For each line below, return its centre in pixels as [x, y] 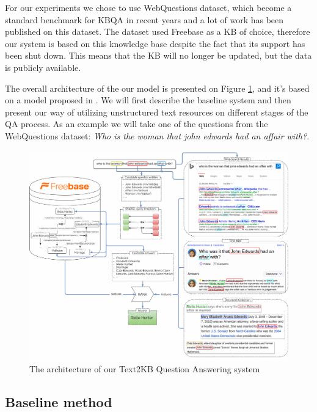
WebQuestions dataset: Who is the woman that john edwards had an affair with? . [157, 135]
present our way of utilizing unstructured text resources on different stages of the [157, 112]
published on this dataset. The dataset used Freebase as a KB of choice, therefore [158, 31]
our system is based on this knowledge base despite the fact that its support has [155, 43]
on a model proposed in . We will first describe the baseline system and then [148, 100]
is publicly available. [43, 67]
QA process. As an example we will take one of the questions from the [137, 124]
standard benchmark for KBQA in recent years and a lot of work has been [144, 19]
